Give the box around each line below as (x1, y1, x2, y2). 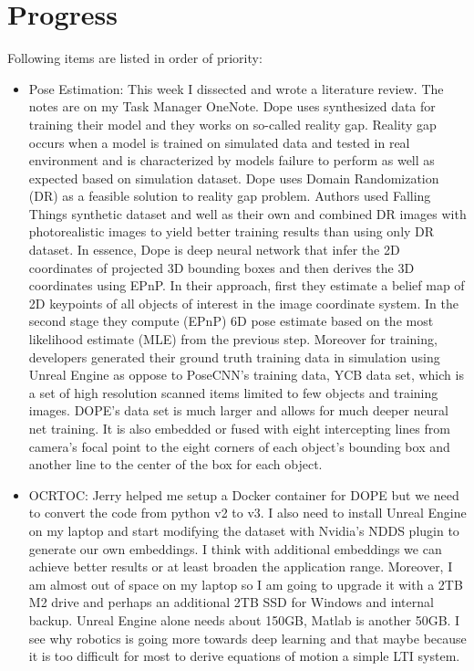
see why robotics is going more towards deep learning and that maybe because (28, 628, 467, 647)
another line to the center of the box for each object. (28, 455, 323, 474)
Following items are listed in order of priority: (7, 48, 263, 68)
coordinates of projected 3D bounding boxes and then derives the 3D (28, 257, 415, 277)
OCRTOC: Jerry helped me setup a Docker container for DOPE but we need (28, 485, 459, 504)
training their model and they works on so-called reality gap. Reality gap (28, 114, 437, 133)
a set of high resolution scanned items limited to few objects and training (28, 383, 438, 402)
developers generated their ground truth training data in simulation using (28, 347, 440, 366)
